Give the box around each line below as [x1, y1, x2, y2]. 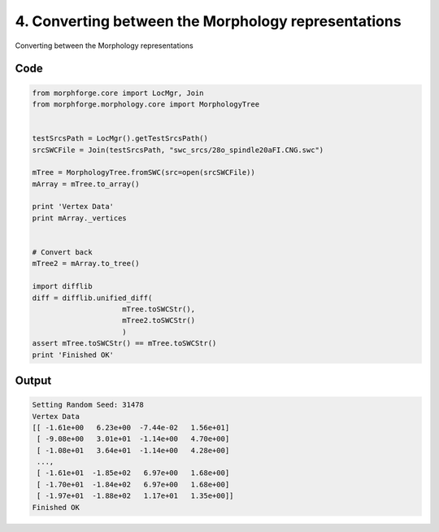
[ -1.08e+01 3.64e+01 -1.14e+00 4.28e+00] [37, 446, 230, 455]
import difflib [32, 281, 93, 291]
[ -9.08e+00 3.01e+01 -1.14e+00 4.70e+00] [37, 434, 230, 443]
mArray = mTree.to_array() [32, 179, 140, 189]
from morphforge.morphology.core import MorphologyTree [32, 99, 260, 109]
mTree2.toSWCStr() [122, 316, 195, 325]
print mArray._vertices [32, 213, 128, 223]
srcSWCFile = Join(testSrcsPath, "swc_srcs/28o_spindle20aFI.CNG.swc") [32, 145, 324, 155]
